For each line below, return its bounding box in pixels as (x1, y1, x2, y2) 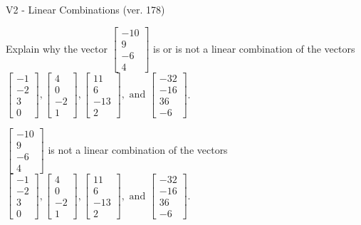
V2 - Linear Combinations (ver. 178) (6, 2, 165, 16)
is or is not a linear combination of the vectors (153, 41, 355, 56)
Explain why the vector (6, 41, 108, 56)
